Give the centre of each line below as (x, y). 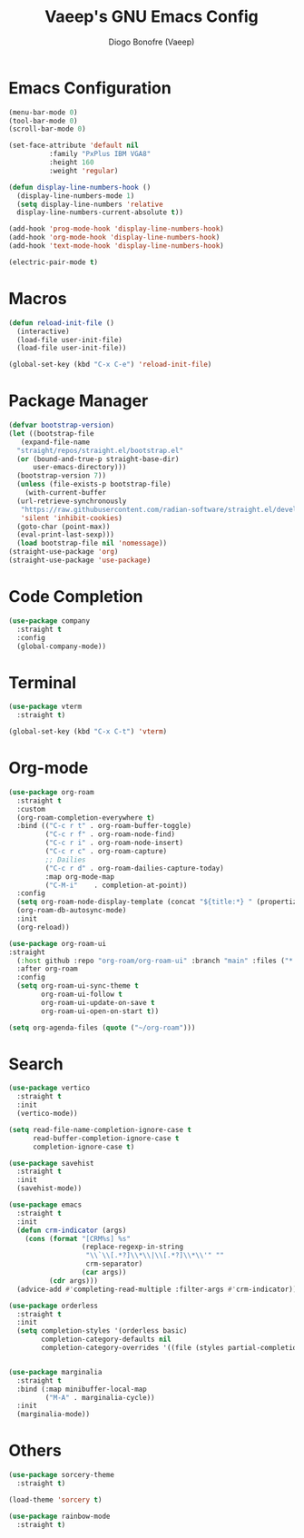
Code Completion (76, 597)
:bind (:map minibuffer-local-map (82, 1389)
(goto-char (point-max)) (64, 527)
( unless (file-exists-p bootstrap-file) (94, 484)
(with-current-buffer (65, 493)
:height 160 (71, 163)
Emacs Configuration (90, 88)
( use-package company (49, 621)
